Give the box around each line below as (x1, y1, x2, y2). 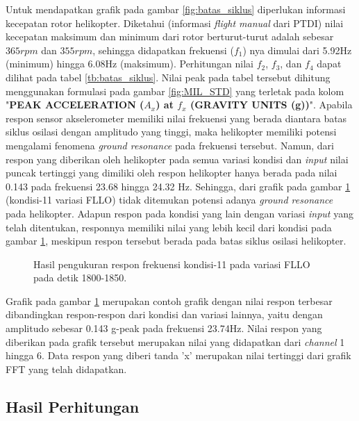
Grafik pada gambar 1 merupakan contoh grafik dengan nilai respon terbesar (6, 293, 333, 308)
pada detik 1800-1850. (33, 270, 127, 285)
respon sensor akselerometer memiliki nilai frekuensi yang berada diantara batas (6, 110, 347, 125)
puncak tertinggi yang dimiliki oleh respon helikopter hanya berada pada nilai (6, 165, 337, 180)
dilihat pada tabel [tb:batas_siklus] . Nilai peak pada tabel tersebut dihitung (6, 69, 331, 84)
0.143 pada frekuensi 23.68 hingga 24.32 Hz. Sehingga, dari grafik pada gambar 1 (6, 179, 351, 193)
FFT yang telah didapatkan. (6, 361, 127, 376)
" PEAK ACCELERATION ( (6, 97, 144, 112)
